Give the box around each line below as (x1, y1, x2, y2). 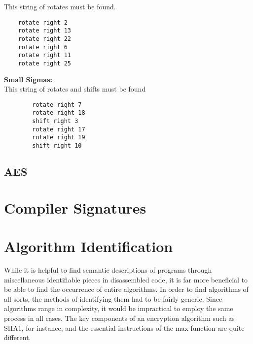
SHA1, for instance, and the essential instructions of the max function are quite (4, 322, 245, 333)
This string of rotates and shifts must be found (4, 84, 146, 94)
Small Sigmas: (4, 74, 52, 84)
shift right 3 (32, 118, 78, 125)
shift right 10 (32, 142, 82, 149)
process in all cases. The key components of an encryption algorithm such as (4, 313, 235, 323)
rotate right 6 (18, 43, 68, 51)
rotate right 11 (18, 52, 72, 59)
